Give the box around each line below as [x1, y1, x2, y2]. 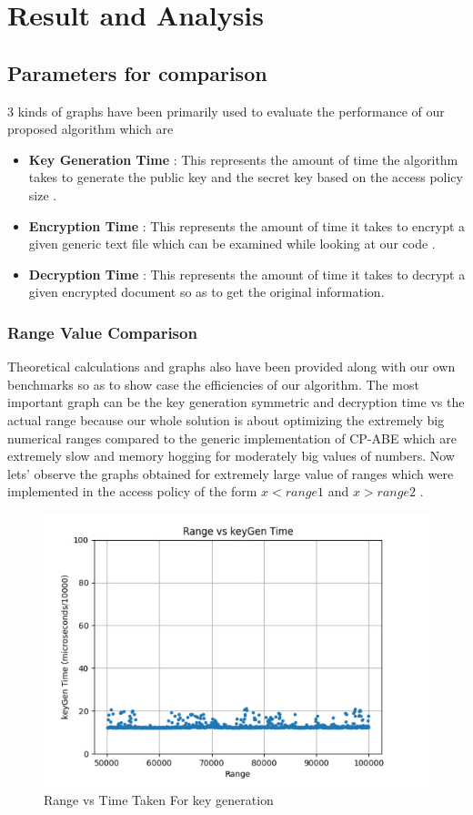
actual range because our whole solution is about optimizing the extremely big [7, 410, 445, 429]
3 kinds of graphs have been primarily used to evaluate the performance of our [7, 101, 445, 120]
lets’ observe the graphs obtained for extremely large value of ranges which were [7, 464, 454, 483]
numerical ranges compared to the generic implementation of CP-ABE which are [7, 428, 457, 447]
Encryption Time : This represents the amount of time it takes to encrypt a [28, 216, 466, 235]
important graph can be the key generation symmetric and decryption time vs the [7, 392, 465, 412]
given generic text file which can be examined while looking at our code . [28, 234, 436, 253]
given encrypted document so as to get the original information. [28, 282, 385, 301]
